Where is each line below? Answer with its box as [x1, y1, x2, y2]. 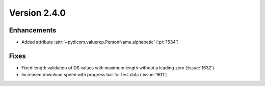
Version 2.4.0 [9, 7, 66, 18]
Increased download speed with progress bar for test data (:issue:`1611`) [21, 72, 167, 78]
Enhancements [9, 26, 56, 34]
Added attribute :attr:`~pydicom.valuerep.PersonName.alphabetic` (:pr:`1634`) [21, 39, 179, 45]
